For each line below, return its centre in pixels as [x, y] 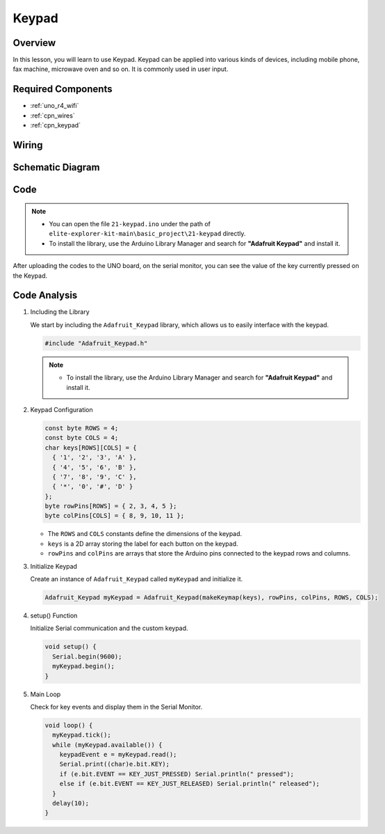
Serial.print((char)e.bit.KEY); [115, 764]
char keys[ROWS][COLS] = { [91, 448]
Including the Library [60, 312]
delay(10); [71, 803]
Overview [34, 43]
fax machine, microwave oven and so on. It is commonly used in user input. [121, 69]
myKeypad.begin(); [83, 666]
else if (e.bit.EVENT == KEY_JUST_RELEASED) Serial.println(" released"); [189, 784]
